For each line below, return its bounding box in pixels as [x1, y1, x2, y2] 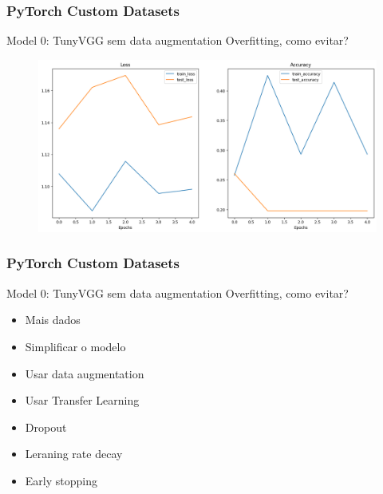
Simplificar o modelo [25, 338, 126, 354]
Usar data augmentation [25, 365, 144, 381]
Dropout [25, 418, 67, 435]
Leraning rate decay [25, 445, 123, 462]
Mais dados [25, 311, 81, 328]
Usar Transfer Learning [25, 392, 140, 409]
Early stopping [25, 472, 97, 488]
